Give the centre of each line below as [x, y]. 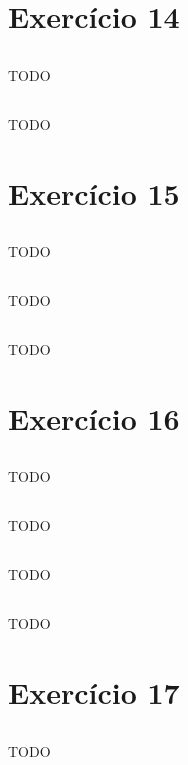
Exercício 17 [94, 692]
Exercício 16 [94, 417]
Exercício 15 [94, 192]
